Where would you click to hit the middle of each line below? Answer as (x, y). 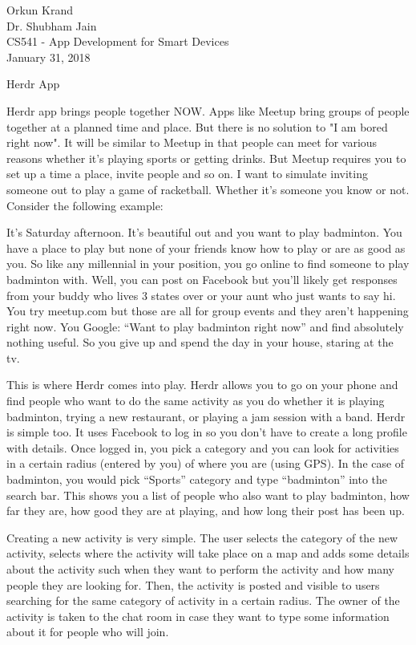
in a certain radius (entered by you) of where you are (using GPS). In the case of (206, 463)
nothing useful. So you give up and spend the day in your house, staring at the (200, 342)
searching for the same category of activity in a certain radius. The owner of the (203, 600)
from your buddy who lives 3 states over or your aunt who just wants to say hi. (201, 295)
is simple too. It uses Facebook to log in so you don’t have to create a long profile (207, 432)
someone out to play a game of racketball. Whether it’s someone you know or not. (208, 189)
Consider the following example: (85, 205)
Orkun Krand (40, 10)
